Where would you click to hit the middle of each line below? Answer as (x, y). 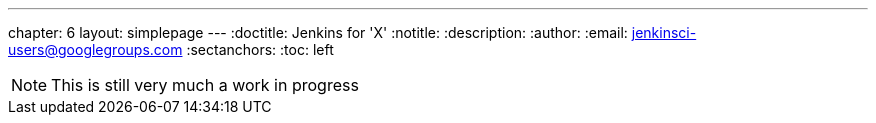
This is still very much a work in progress (205, 85)
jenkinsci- (664, 32)
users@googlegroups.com (95, 49)
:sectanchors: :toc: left (260, 49)
